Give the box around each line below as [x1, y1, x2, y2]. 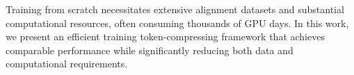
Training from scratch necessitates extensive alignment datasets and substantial [6, 2, 344, 16]
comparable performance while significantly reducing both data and [6, 42, 293, 57]
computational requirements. [6, 56, 128, 71]
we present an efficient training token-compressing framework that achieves [6, 29, 325, 44]
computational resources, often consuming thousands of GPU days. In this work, [6, 15, 349, 30]
